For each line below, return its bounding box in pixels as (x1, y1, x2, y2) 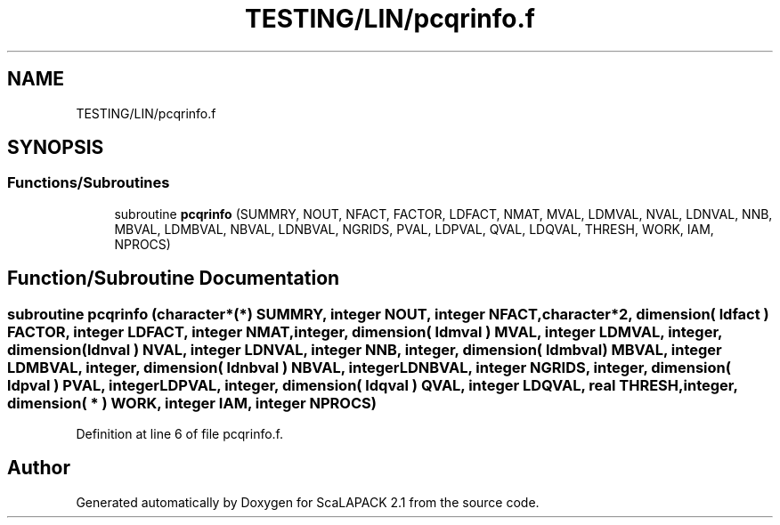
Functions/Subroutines (7, 174, 170, 192)
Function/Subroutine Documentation (7, 267, 340, 290)
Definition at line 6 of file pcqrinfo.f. (76, 426, 284, 442)
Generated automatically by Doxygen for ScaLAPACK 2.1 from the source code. (76, 494, 540, 510)
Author (7, 456, 70, 480)
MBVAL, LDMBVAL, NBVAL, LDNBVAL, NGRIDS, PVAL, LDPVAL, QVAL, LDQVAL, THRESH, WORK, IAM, (114, 221, 714, 237)
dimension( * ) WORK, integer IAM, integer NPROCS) (7, 393, 377, 412)
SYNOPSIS (7, 136, 104, 159)
